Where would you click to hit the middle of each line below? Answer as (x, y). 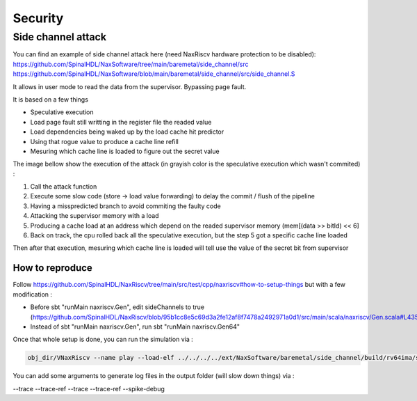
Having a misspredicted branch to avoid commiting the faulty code (126, 206)
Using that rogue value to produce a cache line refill (104, 141)
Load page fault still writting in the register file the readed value (121, 122)
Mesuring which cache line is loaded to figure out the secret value (125, 151)
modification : (32, 294)
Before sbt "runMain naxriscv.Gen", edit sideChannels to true (117, 307)
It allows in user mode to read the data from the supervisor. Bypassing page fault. (130, 86)
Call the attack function (64, 187)
